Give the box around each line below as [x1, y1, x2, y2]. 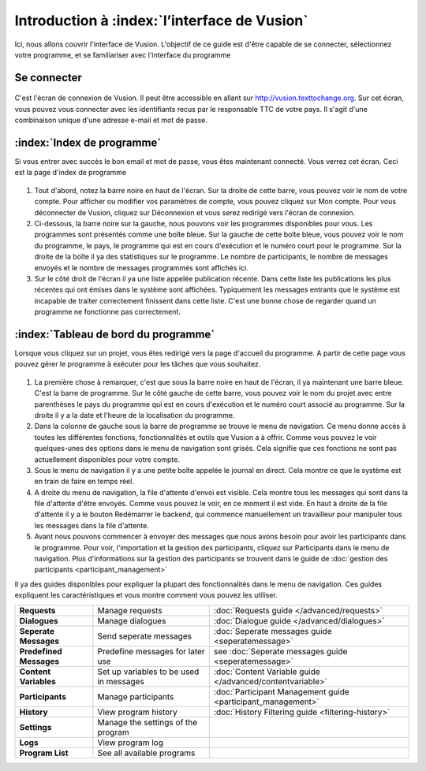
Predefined [19, 646, 62, 657]
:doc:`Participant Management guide [213, 686, 350, 697]
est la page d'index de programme [14, 168, 127, 177]
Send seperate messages [97, 631, 192, 642]
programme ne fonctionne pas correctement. [34, 307, 181, 317]
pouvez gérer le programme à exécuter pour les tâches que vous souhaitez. [14, 359, 261, 369]
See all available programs [97, 747, 196, 758]
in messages [97, 676, 145, 687]
